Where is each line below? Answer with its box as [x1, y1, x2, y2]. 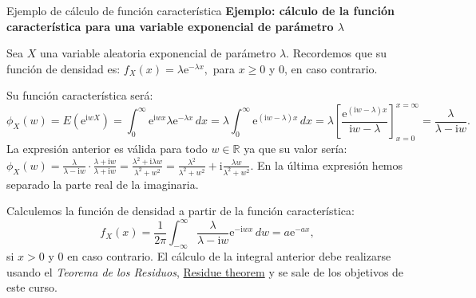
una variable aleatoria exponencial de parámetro [39, 45, 276, 61]
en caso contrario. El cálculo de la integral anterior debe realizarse [67, 248, 391, 265]
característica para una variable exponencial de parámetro [6, 18, 334, 34]
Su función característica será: [6, 87, 153, 104]
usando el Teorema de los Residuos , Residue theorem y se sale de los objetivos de [6, 263, 404, 280]
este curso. [6, 279, 58, 296]
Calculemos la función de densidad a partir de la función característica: [6, 202, 355, 219]
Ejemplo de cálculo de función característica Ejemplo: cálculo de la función [6, 2, 395, 18]
